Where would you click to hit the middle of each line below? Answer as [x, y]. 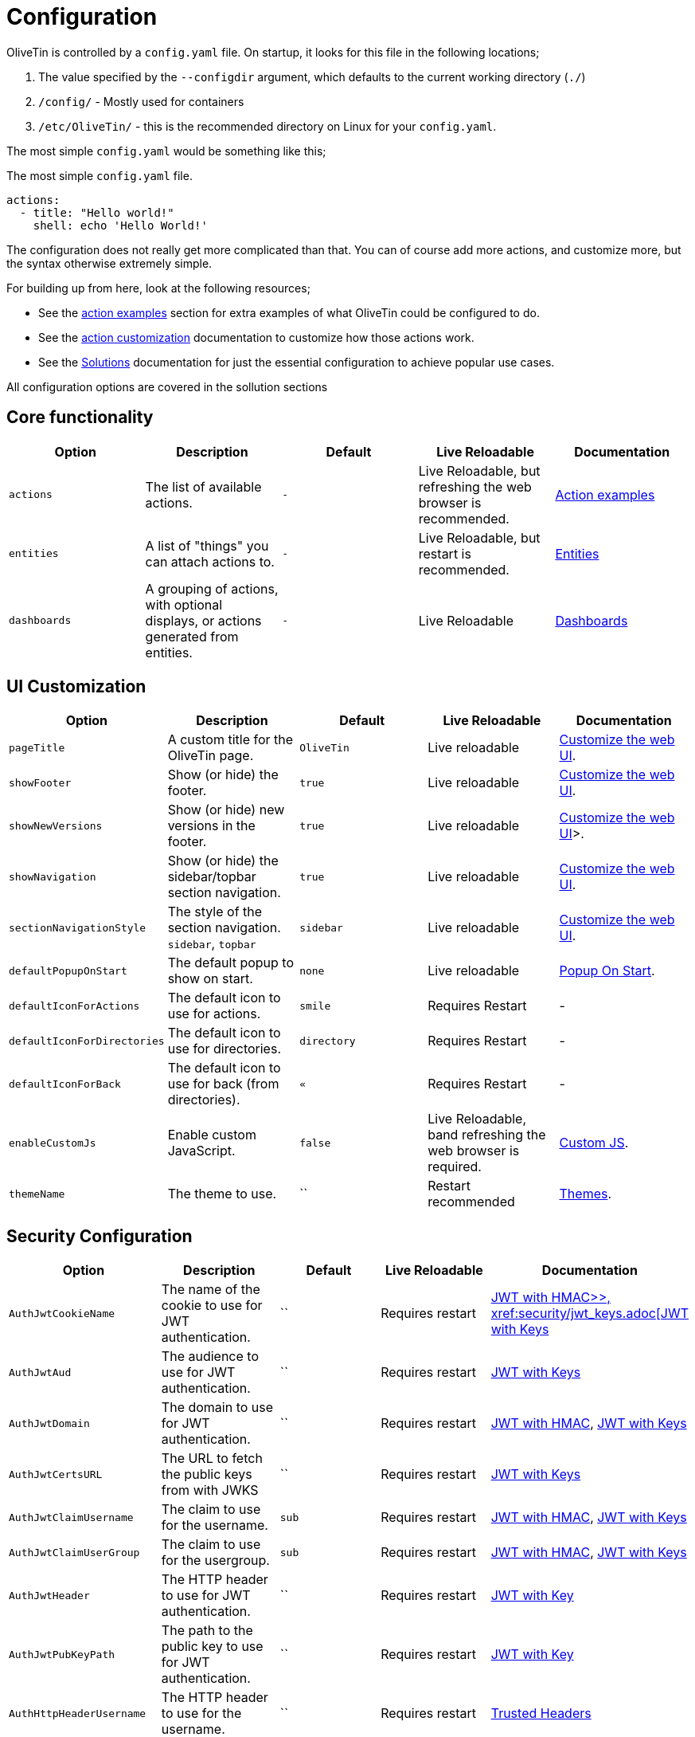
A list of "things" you [207, 545]
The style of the [215, 912]
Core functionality [80, 418]
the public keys [207, 1474]
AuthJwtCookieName [62, 1313]
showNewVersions [56, 825]
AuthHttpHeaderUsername [78, 1713]
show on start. [210, 979]
